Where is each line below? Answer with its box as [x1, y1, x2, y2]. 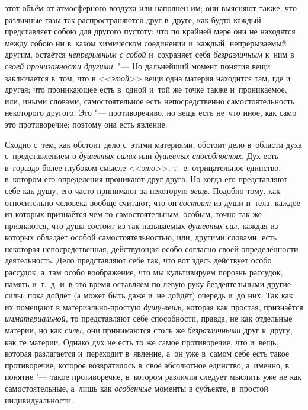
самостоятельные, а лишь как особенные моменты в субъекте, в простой [5, 382, 268, 394]
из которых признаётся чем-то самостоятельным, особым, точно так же [5, 208, 262, 220]
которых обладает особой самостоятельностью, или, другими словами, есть [5, 231, 277, 243]
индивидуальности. [5, 393, 73, 406]
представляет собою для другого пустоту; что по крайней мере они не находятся [5, 25, 296, 37]
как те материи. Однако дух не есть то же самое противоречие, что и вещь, [5, 335, 279, 348]
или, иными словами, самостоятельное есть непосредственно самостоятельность [5, 94, 295, 107]
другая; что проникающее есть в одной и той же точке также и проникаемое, [5, 83, 287, 96]
